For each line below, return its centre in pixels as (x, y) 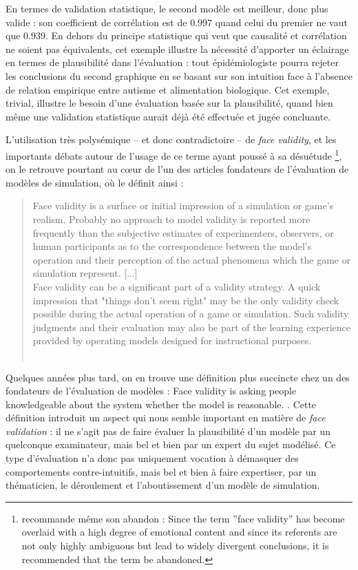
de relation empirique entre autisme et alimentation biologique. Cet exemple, (168, 89)
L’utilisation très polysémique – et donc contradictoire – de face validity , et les (171, 139)
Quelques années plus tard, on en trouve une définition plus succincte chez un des (178, 377)
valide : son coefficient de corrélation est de (96, 22)
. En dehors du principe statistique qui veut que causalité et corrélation (196, 35)
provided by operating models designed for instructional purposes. (172, 340)
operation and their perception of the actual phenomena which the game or (192, 259)
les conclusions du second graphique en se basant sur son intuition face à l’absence (179, 75)
